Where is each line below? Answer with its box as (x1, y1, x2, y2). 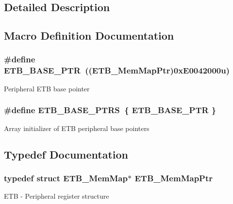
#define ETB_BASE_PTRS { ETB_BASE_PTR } (4, 104, 216, 116)
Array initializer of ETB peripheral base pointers (4, 123, 150, 133)
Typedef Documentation (4, 146, 128, 161)
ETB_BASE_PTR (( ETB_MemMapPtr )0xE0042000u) (4, 64, 230, 76)
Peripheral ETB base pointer (4, 83, 90, 93)
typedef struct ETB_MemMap (4, 172, 128, 184)
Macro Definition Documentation (4, 28, 174, 43)
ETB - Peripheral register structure (4, 191, 109, 201)
